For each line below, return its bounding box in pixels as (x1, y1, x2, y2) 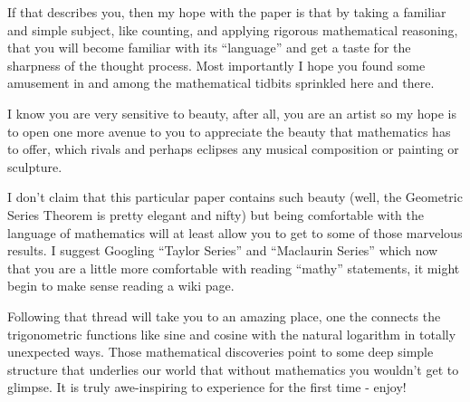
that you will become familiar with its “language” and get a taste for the (7, 38, 411, 57)
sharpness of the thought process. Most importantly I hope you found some (7, 55, 426, 74)
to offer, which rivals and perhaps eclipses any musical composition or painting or (7, 139, 459, 158)
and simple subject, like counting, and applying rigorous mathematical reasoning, (7, 20, 458, 39)
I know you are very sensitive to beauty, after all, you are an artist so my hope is (7, 103, 456, 122)
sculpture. (7, 157, 62, 176)
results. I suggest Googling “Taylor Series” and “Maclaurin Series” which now (7, 241, 438, 260)
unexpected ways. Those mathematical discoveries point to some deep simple (7, 342, 434, 361)
